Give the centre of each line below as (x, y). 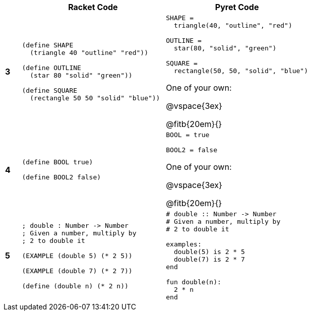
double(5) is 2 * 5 (209, 252)
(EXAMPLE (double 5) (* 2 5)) (77, 256)
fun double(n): (194, 282)
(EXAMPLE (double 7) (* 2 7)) (77, 271)
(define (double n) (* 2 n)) (75, 286)
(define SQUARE (50, 90)
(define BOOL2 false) (61, 177)
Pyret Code (237, 7)
